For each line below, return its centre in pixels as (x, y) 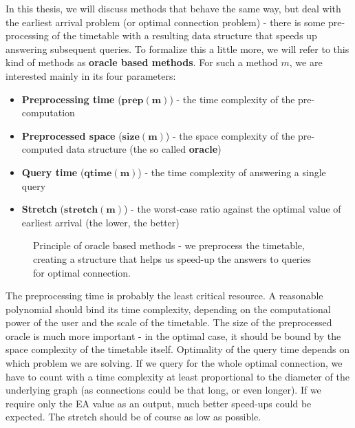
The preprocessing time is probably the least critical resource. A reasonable (164, 296)
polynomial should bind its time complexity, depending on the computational (168, 309)
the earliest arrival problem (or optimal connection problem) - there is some (165, 22)
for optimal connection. (82, 272)
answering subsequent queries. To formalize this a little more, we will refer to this (177, 49)
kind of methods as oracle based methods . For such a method (142, 62)
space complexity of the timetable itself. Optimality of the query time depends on (177, 349)
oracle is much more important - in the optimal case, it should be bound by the (173, 335)
